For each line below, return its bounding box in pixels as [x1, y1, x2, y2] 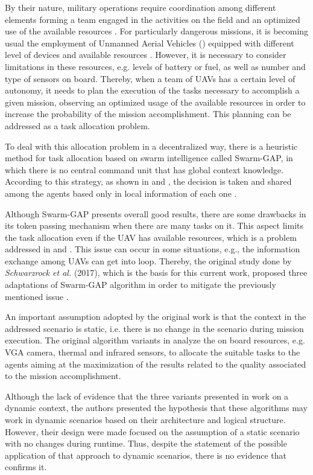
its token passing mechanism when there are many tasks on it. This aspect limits [5, 219, 303, 232]
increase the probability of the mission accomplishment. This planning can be [5, 107, 291, 120]
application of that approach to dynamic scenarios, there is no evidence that [5, 448, 287, 461]
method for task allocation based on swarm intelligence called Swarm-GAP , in [5, 151, 293, 164]
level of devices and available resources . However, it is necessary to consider [5, 48, 286, 61]
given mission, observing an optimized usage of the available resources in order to [5, 95, 306, 108]
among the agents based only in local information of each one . [5, 186, 237, 199]
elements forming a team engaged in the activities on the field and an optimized [5, 13, 300, 25]
